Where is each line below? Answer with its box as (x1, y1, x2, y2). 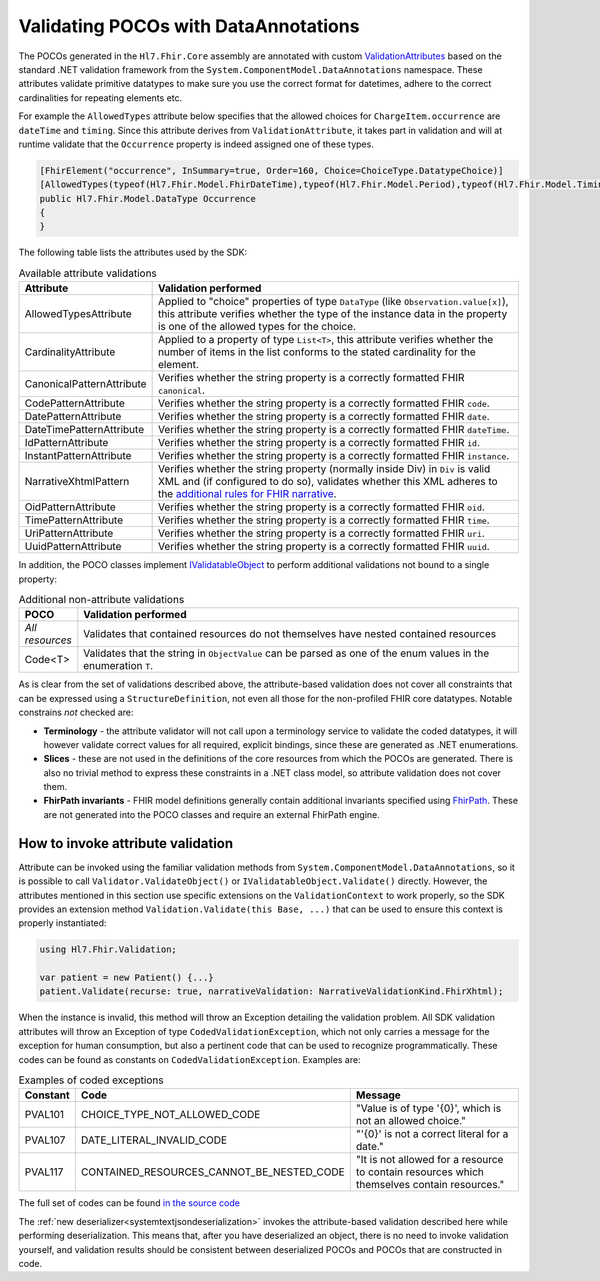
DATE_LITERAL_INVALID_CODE (80, 1133, 228, 1147)
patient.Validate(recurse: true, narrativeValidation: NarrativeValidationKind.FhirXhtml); (39, 986, 504, 997)
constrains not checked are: (18, 706, 134, 719)
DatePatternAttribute (24, 410, 122, 424)
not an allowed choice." (355, 1114, 467, 1128)
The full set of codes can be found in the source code (18, 1197, 240, 1209)
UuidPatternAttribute (24, 540, 122, 554)
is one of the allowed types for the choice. (157, 320, 357, 334)
